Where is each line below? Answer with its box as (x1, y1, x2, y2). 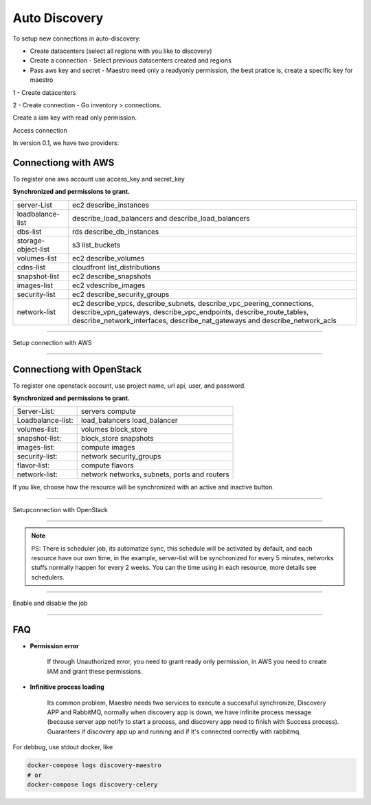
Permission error (30, 642, 79, 650)
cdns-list (16, 262, 46, 272)
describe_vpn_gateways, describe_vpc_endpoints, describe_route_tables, (72, 307, 309, 316)
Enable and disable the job (12, 599, 88, 608)
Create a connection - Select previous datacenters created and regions (30, 56, 232, 65)
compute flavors (80, 461, 134, 470)
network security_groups (80, 452, 161, 461)
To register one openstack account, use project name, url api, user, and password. (12, 382, 247, 390)
